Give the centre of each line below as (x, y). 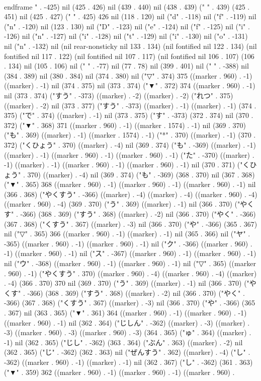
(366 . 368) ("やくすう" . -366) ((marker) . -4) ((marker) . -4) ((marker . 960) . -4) (131, 194)
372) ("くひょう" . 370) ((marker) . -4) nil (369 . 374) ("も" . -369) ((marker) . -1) (130, 144)
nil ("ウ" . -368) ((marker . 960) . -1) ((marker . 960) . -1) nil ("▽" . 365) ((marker (130, 263)
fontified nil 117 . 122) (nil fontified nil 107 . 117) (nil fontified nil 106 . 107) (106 (129, 56)
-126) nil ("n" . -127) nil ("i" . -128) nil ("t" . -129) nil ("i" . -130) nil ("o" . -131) (126, 36)
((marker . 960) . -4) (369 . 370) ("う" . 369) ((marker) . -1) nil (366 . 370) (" (122, 204)
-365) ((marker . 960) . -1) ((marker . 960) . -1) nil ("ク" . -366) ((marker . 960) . (128, 243)
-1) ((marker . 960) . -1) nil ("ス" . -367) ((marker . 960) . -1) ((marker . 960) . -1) (130, 253)
